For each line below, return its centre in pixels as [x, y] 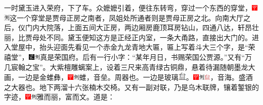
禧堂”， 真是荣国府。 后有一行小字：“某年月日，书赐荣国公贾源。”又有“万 [128, 57]
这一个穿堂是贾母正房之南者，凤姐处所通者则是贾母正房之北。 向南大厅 [127, 17]
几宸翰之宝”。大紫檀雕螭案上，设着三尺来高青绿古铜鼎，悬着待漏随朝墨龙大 [130, 67]
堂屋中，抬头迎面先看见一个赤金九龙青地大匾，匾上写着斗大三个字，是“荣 [133, 47]
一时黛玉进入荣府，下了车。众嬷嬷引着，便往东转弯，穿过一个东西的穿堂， [128, 8]
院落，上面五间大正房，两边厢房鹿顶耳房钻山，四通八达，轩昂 [149, 27]
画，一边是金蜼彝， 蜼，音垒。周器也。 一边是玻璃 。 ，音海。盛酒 [128, 77]
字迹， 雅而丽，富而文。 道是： [59, 97]
